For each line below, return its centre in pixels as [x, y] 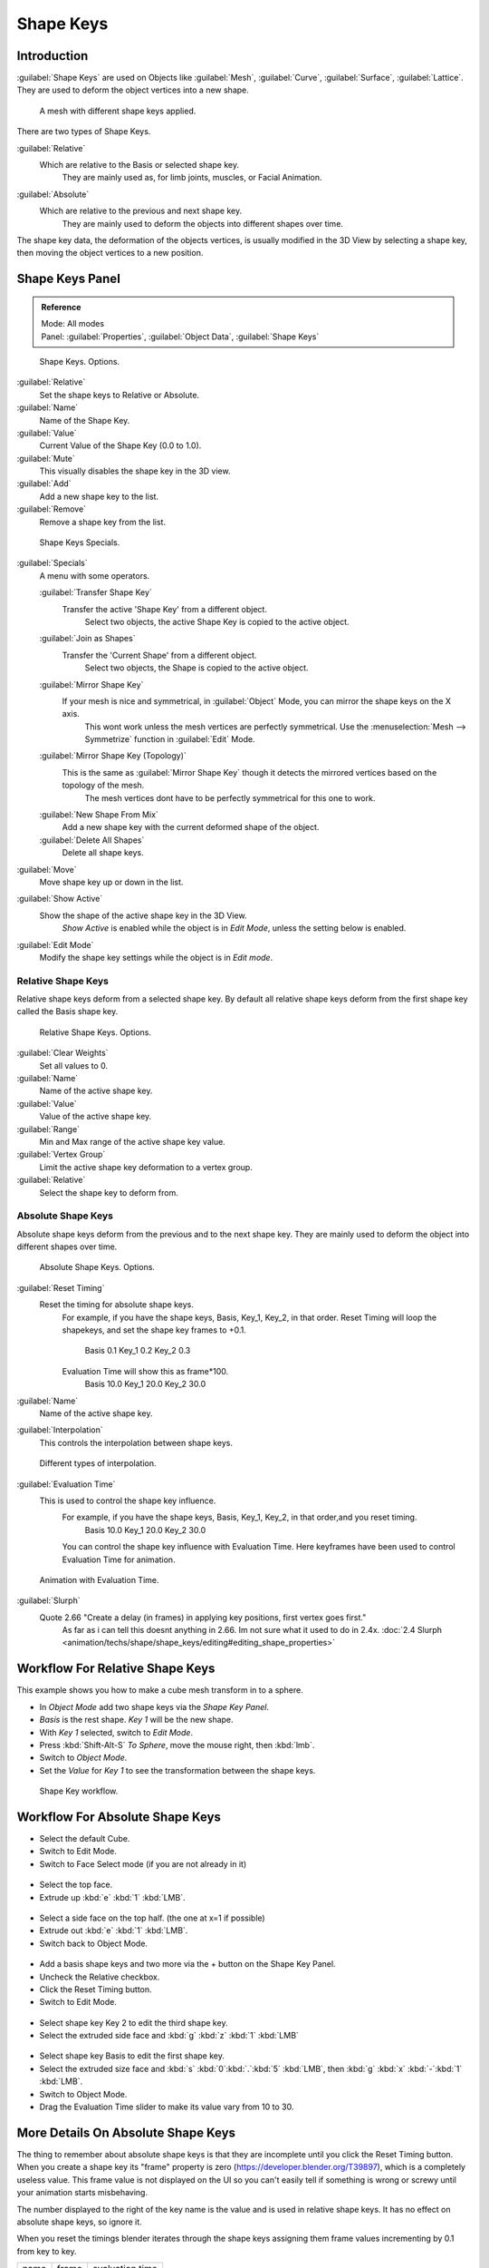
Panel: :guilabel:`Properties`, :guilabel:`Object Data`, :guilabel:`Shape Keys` [180, 337]
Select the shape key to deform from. [109, 1192]
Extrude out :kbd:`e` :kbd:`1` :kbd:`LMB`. [114, 1931]
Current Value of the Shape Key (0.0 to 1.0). [120, 445]
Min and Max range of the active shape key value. [132, 1142]
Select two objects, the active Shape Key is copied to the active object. [217, 621]
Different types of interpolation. [98, 1463]
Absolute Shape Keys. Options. [97, 1267]
